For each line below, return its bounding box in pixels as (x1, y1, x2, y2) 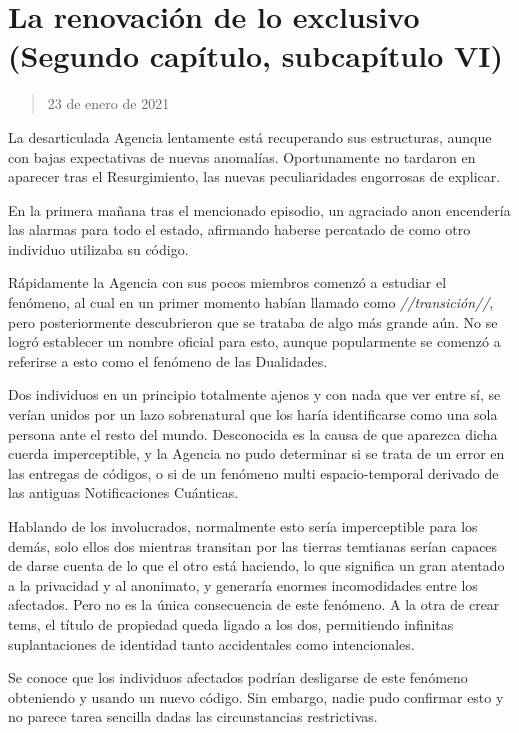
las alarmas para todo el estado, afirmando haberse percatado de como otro (8, 219, 471, 240)
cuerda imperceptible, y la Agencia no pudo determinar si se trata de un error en (8, 443, 505, 464)
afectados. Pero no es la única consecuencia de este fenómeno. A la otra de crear (8, 594, 500, 615)
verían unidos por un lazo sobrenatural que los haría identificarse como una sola (8, 404, 498, 425)
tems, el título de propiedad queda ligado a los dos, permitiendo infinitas (8, 613, 454, 634)
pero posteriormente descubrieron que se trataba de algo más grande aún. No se (8, 311, 498, 332)
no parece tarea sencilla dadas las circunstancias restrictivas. (8, 706, 378, 727)
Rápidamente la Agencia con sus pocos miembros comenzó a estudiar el (8, 272, 447, 293)
